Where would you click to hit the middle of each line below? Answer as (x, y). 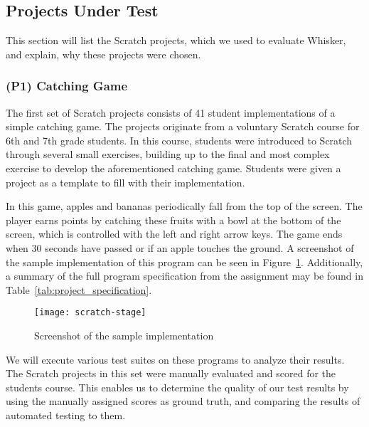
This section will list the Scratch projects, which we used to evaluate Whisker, (176, 40)
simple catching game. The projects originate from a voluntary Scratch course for (183, 126)
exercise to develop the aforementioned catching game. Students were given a (173, 168)
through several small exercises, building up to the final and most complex (168, 154)
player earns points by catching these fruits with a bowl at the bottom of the (173, 220)
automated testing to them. (66, 415)
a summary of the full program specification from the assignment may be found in (184, 276)
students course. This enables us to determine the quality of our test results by (177, 387)
